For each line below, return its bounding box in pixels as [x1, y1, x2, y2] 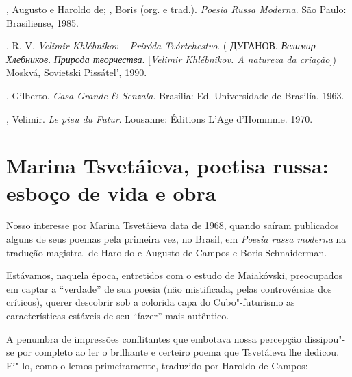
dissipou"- [304, 331, 346, 345]
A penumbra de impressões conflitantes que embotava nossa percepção [6, 331, 302, 345]
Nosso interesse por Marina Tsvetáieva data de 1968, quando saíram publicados [6, 218, 339, 232]
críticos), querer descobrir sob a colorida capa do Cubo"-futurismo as [6, 295, 295, 309]
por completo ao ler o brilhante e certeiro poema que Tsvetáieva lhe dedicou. [17, 345, 340, 359]
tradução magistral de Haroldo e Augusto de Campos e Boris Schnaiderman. [6, 245, 327, 259]
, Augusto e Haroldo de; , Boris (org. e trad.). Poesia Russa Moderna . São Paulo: [6, 2, 347, 16]
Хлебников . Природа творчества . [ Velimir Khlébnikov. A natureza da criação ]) [6, 51, 336, 66]
